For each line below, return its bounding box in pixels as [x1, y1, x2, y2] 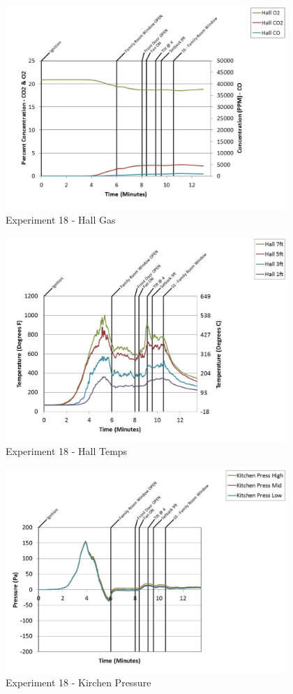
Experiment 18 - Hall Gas [6, 212, 116, 227]
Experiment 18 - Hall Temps [6, 444, 128, 458]
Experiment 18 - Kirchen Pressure [6, 675, 151, 690]
